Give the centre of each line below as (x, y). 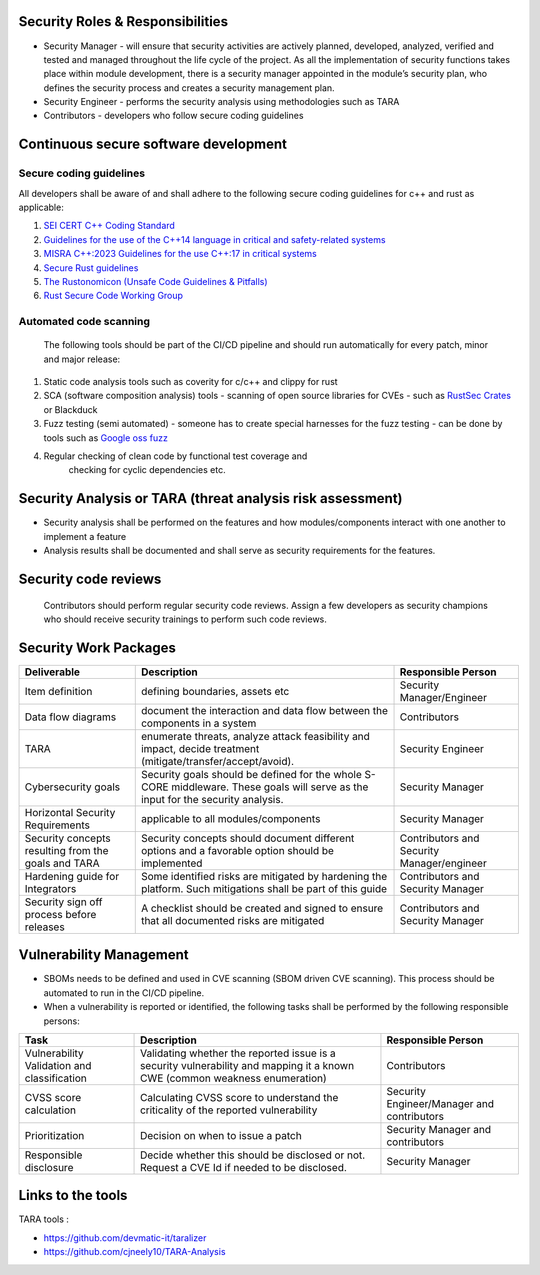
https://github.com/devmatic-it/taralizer (125, 1237)
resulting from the (66, 850)
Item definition (58, 691)
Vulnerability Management (103, 955)
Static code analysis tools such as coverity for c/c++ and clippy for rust (191, 382)
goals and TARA (62, 863)
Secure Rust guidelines (91, 267)
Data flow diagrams (70, 717)
